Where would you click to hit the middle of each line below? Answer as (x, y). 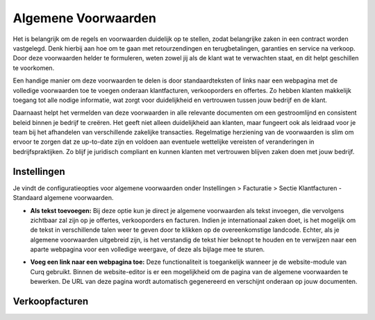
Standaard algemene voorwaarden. (63, 198)
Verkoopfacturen (51, 302)
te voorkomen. (34, 68)
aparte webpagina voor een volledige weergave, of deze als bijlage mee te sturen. (148, 249)
